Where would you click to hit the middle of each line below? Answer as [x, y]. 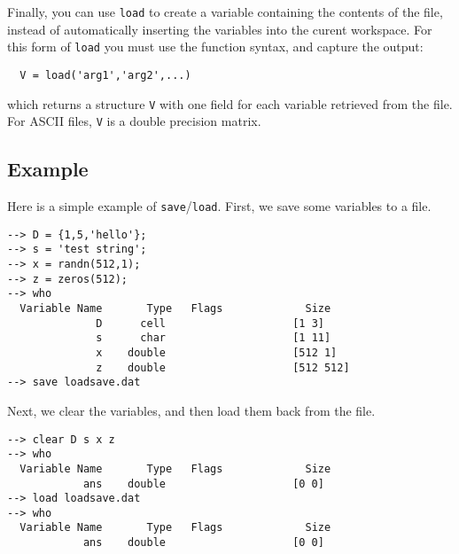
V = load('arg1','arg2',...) [105, 75]
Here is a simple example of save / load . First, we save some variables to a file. [219, 206]
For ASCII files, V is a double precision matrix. [134, 121]
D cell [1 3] [210, 323]
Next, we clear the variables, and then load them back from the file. [191, 410]
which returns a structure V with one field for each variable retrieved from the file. [230, 103]
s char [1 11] [214, 338]
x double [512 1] [217, 352]
